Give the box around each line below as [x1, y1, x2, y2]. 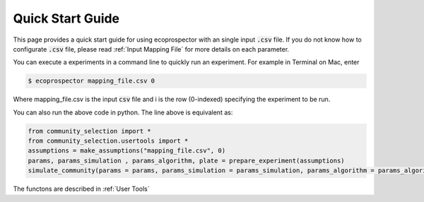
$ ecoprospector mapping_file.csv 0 [28, 77, 155, 85]
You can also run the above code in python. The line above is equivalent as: [13, 108, 233, 117]
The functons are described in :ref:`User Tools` [13, 184, 150, 194]
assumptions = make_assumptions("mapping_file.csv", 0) [28, 147, 226, 155]
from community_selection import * [28, 127, 151, 135]
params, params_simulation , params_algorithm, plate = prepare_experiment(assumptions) [28, 156, 346, 165]
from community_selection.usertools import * [28, 137, 189, 145]
